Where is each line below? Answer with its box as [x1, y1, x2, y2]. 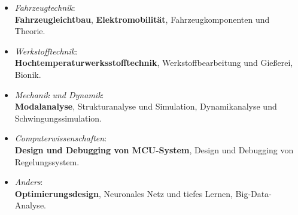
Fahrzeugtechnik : [14, 1, 75, 13]
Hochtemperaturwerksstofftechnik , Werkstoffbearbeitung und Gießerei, [14, 56, 293, 69]
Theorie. [14, 25, 45, 37]
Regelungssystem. [14, 155, 80, 168]
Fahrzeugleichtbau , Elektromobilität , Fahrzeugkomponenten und [14, 13, 270, 25]
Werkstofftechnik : [14, 44, 78, 57]
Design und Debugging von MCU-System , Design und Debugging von [14, 143, 294, 156]
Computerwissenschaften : [14, 132, 107, 144]
